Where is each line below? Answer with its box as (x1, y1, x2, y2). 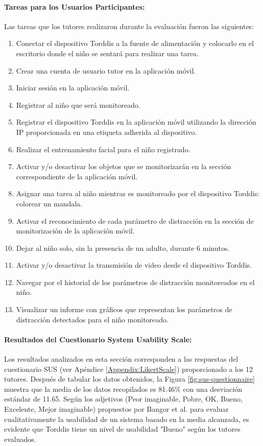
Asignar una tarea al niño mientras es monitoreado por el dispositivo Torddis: (16, 188, 260, 199)
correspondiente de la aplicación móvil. (16, 171, 138, 181)
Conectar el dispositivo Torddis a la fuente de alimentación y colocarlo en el (16, 38, 254, 49)
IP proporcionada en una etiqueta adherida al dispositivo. (16, 126, 197, 137)
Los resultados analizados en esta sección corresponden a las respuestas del (4, 354, 238, 364)
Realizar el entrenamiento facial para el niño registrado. (16, 144, 190, 154)
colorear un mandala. (16, 198, 83, 208)
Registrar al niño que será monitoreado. (16, 99, 140, 110)
